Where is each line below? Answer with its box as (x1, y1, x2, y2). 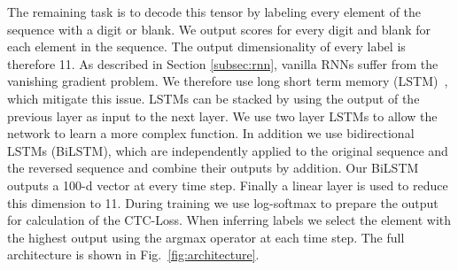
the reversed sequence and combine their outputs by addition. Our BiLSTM (7, 158, 419, 177)
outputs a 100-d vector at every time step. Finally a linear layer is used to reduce (7, 175, 448, 194)
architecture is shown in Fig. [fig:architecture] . (7, 245, 260, 264)
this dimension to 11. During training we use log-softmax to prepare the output (7, 193, 439, 212)
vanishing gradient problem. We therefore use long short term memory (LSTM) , (7, 72, 448, 90)
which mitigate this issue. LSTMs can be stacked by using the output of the (7, 89, 420, 107)
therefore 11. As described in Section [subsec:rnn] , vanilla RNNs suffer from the (7, 54, 439, 73)
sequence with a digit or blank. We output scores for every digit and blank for (7, 19, 431, 38)
